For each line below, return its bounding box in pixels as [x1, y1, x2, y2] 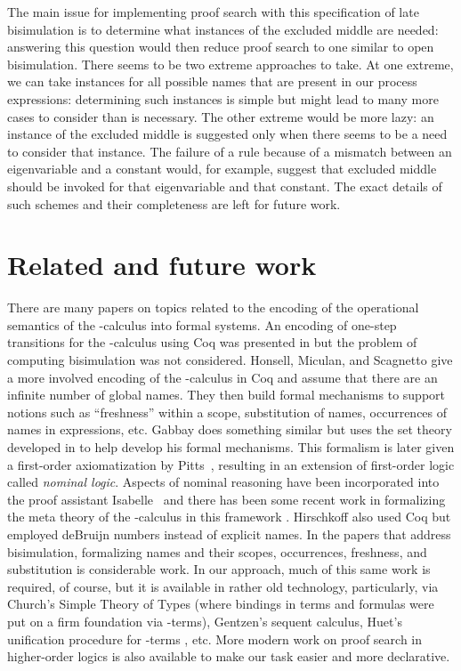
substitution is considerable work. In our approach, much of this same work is [7, 560, 431, 578]
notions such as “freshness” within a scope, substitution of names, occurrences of [7, 402, 448, 421]
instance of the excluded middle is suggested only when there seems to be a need [7, 125, 448, 143]
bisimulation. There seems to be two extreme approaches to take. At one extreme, [7, 54, 454, 73]
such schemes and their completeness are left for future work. [7, 194, 341, 213]
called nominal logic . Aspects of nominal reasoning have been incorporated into [7, 473, 440, 491]
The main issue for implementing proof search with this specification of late [7, 3, 419, 20]
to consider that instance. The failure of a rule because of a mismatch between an [7, 141, 452, 160]
